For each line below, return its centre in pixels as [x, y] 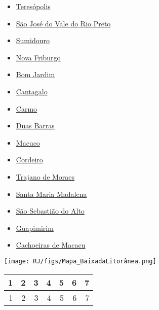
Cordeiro [29, 160]
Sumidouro [33, 40]
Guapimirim [35, 228]
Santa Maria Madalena [51, 194]
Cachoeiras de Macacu [51, 245]
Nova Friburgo [38, 57]
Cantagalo [32, 91]
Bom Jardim [35, 74]
